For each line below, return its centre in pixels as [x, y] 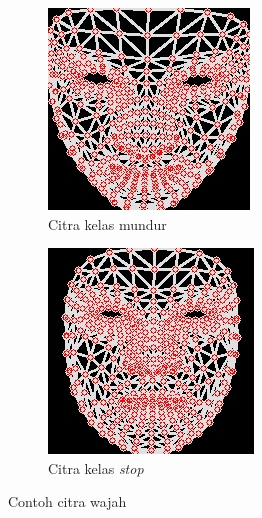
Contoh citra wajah [67, 501]
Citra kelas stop [96, 467]
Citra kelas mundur [107, 223]
